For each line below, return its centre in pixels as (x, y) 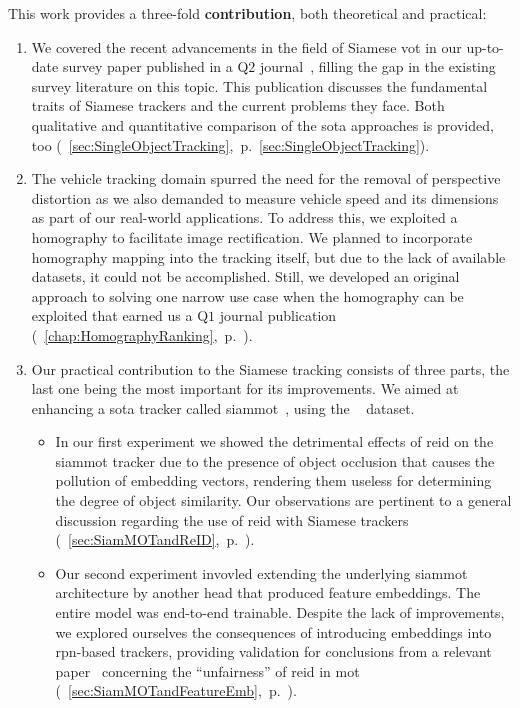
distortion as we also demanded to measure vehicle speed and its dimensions (265, 197)
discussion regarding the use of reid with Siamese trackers (232, 519)
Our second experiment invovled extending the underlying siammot (261, 572)
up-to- (485, 46)
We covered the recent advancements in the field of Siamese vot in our (246, 46)
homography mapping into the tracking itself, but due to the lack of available (268, 256)
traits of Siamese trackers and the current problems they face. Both (238, 105)
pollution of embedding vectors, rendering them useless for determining (273, 480)
